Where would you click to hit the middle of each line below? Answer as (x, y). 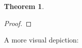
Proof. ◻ (18, 23)
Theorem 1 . (24, 6)
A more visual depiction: (41, 40)
